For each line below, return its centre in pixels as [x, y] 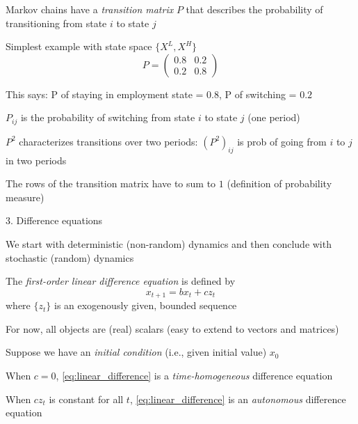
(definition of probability [279, 183]
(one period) [274, 117]
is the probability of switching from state [108, 117]
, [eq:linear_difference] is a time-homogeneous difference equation [194, 376]
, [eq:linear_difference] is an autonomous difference [238, 399]
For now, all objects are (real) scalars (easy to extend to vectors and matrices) [172, 328]
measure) [25, 197]
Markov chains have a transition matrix [90, 9]
